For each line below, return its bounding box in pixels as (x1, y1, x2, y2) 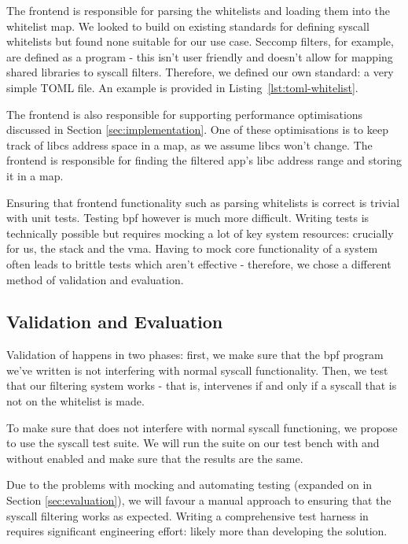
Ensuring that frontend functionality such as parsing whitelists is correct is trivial (6, 194, 400, 210)
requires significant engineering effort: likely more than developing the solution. (6, 523, 388, 539)
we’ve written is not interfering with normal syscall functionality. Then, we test (6, 361, 388, 378)
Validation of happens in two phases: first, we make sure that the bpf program (6, 346, 384, 363)
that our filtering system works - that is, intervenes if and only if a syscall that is (6, 377, 397, 394)
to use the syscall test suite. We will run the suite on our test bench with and (6, 435, 380, 451)
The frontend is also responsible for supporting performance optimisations (6, 105, 363, 122)
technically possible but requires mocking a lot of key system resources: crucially (6, 224, 394, 241)
